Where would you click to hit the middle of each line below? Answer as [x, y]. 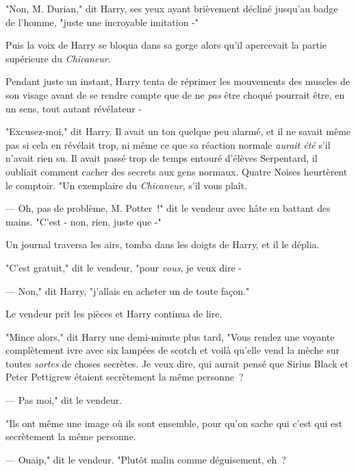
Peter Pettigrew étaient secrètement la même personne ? [125, 377]
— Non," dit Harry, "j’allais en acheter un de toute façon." [128, 290]
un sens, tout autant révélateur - [74, 108]
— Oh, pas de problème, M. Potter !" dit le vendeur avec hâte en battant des [168, 208]
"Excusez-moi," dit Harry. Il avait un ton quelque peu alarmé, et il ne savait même [178, 131]
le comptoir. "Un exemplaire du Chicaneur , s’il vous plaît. [127, 185]
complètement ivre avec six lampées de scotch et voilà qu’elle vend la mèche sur [173, 350]
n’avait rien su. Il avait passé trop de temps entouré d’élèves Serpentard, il [162, 158]
